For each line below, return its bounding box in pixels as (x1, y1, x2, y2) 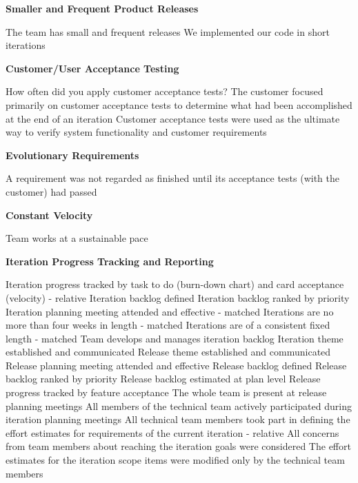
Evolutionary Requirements (6, 147, 139, 162)
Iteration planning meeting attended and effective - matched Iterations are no (6, 304, 334, 318)
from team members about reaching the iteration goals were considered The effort (6, 439, 351, 453)
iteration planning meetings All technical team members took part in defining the (6, 412, 350, 427)
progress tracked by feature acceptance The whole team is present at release (6, 385, 327, 400)
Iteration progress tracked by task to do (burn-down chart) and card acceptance (6, 277, 344, 291)
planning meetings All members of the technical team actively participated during (6, 398, 352, 413)
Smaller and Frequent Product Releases (6, 1, 199, 15)
